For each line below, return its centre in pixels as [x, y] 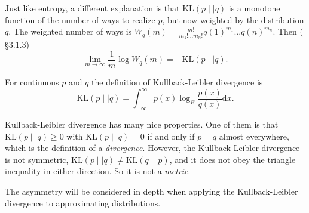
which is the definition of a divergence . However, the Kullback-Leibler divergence [152, 148]
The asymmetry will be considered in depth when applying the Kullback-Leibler [152, 191]
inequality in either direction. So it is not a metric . [98, 171]
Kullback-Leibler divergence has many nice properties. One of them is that [142, 124]
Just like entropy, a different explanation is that [92, 8]
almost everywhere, [254, 136]
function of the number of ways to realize [80, 19]
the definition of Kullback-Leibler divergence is [177, 82]
